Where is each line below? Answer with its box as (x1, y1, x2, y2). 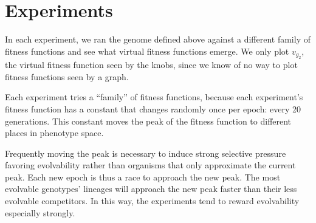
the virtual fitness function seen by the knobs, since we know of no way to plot (5, 58, 298, 71)
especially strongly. (5, 206, 75, 219)
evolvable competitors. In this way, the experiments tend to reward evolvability (5, 194, 300, 207)
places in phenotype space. (5, 126, 104, 139)
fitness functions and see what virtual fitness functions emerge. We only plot (5, 44, 289, 57)
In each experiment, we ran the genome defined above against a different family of (5, 33, 311, 46)
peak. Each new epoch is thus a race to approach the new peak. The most (5, 170, 281, 183)
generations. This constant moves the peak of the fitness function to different (5, 114, 292, 127)
